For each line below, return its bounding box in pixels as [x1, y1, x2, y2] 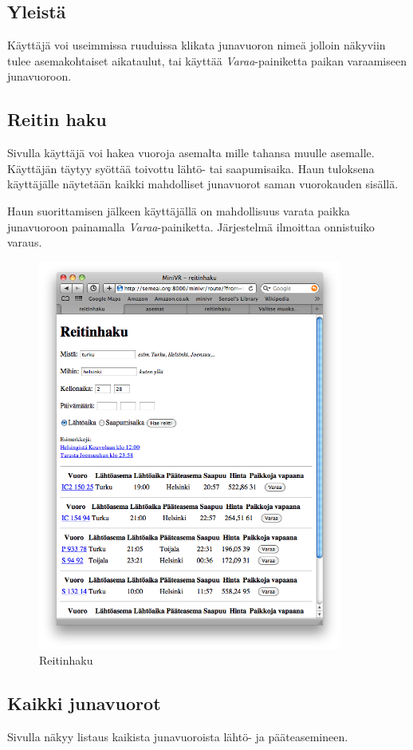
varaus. [7, 234, 42, 251]
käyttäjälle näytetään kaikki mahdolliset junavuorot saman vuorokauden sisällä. [7, 176, 399, 192]
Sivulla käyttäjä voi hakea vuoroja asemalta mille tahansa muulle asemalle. [7, 144, 375, 161]
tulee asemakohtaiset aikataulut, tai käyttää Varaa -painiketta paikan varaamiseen [7, 52, 407, 69]
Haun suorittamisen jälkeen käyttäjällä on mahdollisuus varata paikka [7, 202, 350, 219]
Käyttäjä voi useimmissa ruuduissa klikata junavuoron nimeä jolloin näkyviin [7, 37, 386, 53]
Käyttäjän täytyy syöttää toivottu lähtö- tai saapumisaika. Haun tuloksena [7, 160, 375, 176]
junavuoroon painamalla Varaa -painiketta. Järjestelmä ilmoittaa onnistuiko [7, 218, 375, 235]
